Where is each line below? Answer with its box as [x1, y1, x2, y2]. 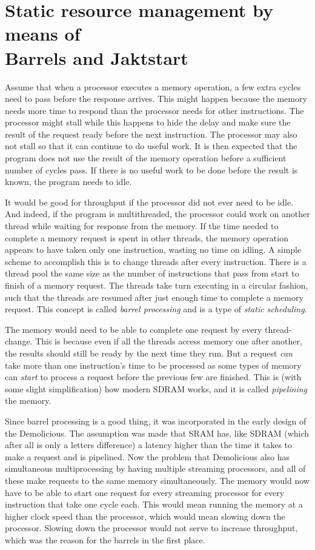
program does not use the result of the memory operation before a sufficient [5, 152, 287, 164]
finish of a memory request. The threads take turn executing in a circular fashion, [5, 279, 308, 291]
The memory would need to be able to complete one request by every [5, 323, 262, 335]
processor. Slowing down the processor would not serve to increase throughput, [5, 521, 298, 534]
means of [5, 21, 81, 46]
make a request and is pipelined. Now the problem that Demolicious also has [5, 450, 290, 463]
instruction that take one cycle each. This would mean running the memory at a [5, 498, 303, 511]
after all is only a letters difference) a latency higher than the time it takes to [5, 438, 293, 451]
